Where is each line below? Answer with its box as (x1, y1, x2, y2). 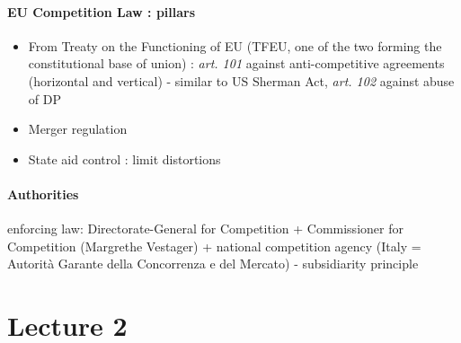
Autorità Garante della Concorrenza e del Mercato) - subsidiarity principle (7, 254, 419, 273)
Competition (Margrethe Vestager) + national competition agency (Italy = (7, 236, 421, 255)
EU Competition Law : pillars (7, 2, 196, 21)
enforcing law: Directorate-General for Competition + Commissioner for (7, 219, 403, 238)
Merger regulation (28, 119, 128, 138)
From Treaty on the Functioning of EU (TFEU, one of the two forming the (28, 36, 442, 55)
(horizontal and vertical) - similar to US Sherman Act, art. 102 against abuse (28, 71, 455, 90)
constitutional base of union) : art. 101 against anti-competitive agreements (28, 54, 445, 73)
